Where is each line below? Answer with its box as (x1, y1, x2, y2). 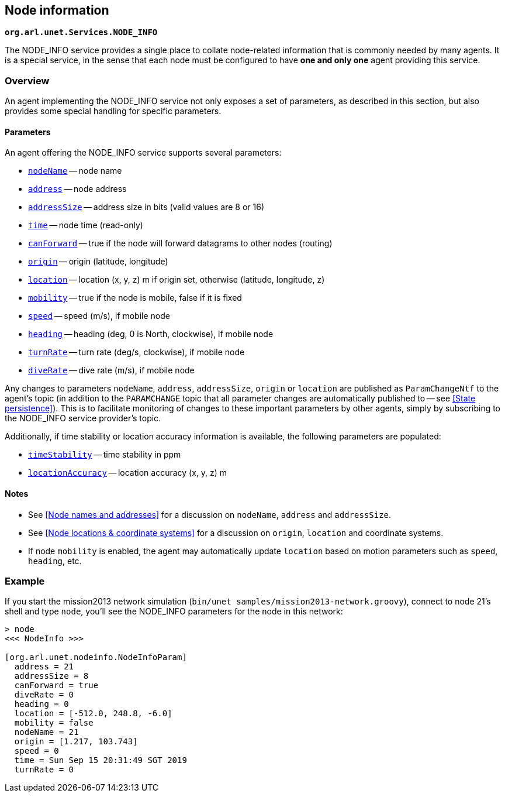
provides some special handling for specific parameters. (5, 106, 222, 116)
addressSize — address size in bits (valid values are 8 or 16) (28, 202, 265, 212)
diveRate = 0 (14, 690, 74, 700)
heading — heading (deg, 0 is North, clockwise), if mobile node (28, 329, 274, 339)
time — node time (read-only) (28, 220, 143, 231)
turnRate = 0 (14, 765, 74, 775)
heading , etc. (28, 555, 82, 566)
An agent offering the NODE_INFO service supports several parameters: (5, 147, 282, 158)
